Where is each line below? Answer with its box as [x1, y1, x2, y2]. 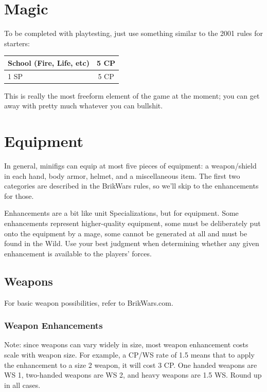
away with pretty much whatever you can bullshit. [4, 100, 163, 111]
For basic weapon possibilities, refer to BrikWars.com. [4, 297, 173, 308]
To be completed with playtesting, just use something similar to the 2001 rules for [4, 28, 263, 39]
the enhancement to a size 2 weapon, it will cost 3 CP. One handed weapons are [4, 359, 257, 370]
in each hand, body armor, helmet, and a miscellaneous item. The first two [4, 170, 240, 181]
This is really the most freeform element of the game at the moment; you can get [4, 90, 260, 101]
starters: [4, 38, 30, 48]
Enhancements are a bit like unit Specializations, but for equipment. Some [4, 208, 239, 218]
